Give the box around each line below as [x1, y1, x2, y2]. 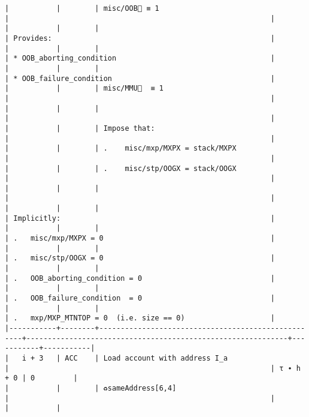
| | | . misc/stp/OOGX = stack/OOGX [5, 164, 237, 173]
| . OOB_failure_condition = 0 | [5, 294, 275, 303]
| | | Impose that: [5, 124, 155, 133]
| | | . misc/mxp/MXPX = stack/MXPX [5, 144, 237, 153]
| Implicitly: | [5, 214, 275, 223]
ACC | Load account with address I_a [65, 353, 228, 362]
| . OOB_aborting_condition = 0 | [5, 274, 275, 283]
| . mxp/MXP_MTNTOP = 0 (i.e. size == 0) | [5, 314, 275, 323]
